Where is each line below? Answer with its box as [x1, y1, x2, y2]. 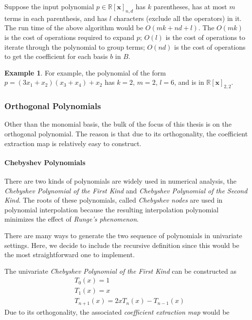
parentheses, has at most [153, 1, 227, 11]
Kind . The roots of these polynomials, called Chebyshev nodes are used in [4, 195, 223, 205]
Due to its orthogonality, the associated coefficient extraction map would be [4, 306, 230, 317]
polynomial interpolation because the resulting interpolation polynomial [4, 204, 219, 214]
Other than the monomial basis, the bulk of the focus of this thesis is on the [4, 119, 232, 129]
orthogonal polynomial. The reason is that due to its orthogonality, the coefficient [4, 128, 248, 138]
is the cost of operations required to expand [4, 32, 135, 42]
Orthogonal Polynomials [4, 100, 101, 112]
